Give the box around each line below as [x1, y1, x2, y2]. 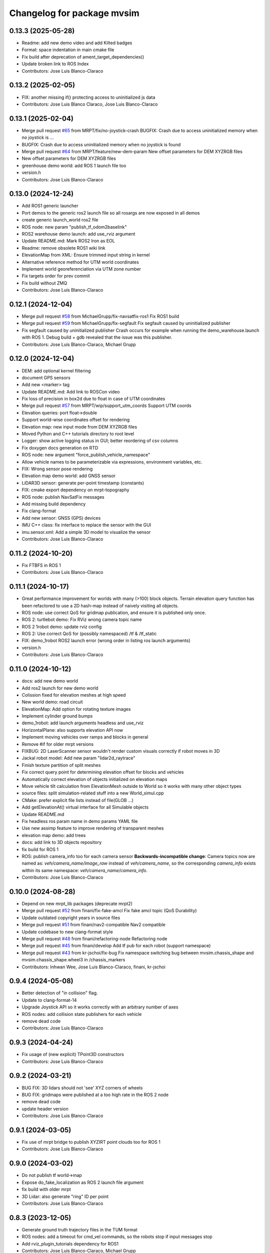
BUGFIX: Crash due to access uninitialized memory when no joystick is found [21, 141, 181, 147]
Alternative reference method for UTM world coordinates [21, 259, 139, 265]
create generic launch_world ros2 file [21, 217, 98, 223]
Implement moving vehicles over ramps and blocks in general [21, 734, 148, 740]
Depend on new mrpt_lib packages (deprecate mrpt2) [21, 900, 132, 907]
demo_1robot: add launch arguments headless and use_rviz [21, 720, 144, 726]
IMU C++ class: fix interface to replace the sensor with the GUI [21, 522, 151, 528]
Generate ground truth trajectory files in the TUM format [21, 1226, 137, 1232]
